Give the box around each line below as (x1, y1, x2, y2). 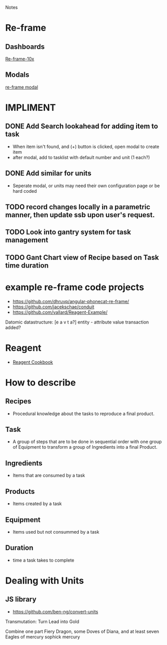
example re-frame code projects (5, 281, 145, 293)
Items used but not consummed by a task (12, 529, 99, 535)
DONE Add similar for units (5, 169, 91, 178)
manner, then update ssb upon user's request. (5, 211, 155, 219)
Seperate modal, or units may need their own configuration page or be (12, 183, 160, 189)
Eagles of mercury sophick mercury (5, 633, 80, 640)
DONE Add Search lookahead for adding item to (5, 122, 158, 131)
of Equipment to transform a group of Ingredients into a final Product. (12, 444, 157, 450)
